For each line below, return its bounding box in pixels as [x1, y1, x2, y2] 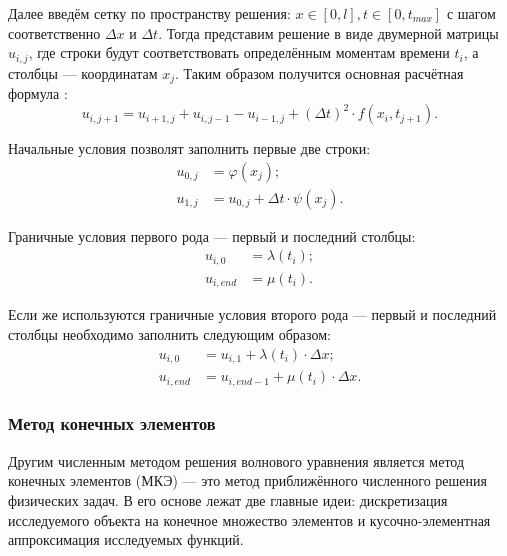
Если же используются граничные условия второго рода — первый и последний [8, 304, 497, 325]
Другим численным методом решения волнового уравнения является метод [8, 450, 465, 471]
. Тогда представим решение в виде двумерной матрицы [158, 22, 499, 43]
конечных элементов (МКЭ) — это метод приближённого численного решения [8, 470, 487, 491]
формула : [8, 83, 68, 104]
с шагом [446, 3, 496, 23]
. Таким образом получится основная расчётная [175, 62, 464, 83]
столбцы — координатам [8, 62, 158, 83]
